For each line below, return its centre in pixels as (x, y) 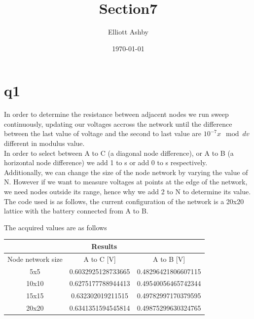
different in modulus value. (44, 143)
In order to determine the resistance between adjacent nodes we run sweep (116, 114)
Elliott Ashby (128, 32)
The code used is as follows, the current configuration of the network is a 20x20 (124, 201)
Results (104, 246)
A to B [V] (169, 259)
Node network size (35, 259)
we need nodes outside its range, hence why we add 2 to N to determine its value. (127, 191)
